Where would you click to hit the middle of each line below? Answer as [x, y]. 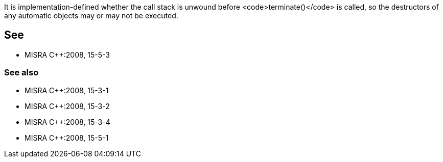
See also [21, 73]
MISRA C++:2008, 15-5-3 [67, 55]
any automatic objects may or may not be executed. [91, 16]
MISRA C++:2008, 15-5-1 [67, 138]
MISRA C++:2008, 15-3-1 [67, 90]
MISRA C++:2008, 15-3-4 [67, 122]
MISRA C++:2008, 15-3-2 [67, 106]
